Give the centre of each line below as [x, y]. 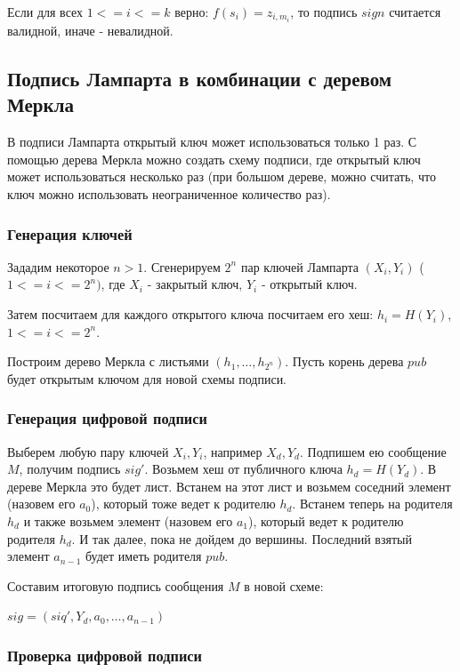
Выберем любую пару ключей [88, 451]
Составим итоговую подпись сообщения [116, 585]
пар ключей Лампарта [300, 266]
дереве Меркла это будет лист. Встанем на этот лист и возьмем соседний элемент [229, 486]
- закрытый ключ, [195, 284]
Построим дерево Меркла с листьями [108, 361]
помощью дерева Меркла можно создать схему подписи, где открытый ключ [214, 159]
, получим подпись [70, 469]
